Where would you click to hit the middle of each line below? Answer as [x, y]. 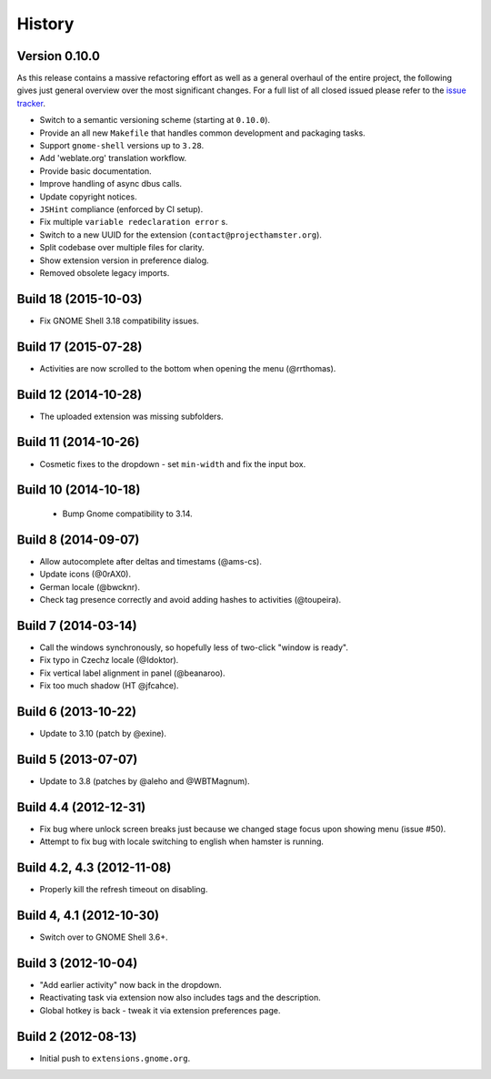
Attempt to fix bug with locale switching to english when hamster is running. [182, 841]
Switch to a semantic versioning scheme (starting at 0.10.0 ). [155, 120]
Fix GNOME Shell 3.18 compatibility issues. [120, 321]
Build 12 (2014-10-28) [80, 395]
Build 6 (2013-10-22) [76, 712]
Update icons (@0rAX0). [85, 575]
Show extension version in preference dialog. [124, 260]
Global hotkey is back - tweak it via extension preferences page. [160, 1010]
